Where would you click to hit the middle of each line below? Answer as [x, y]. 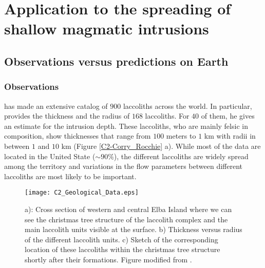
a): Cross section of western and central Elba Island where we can [128, 209]
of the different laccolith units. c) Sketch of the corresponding [121, 239]
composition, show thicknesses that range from [78, 136]
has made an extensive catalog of [56, 106]
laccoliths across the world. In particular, [187, 106]
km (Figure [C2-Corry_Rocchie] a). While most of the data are [161, 146]
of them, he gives [228, 116]
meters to [181, 136]
